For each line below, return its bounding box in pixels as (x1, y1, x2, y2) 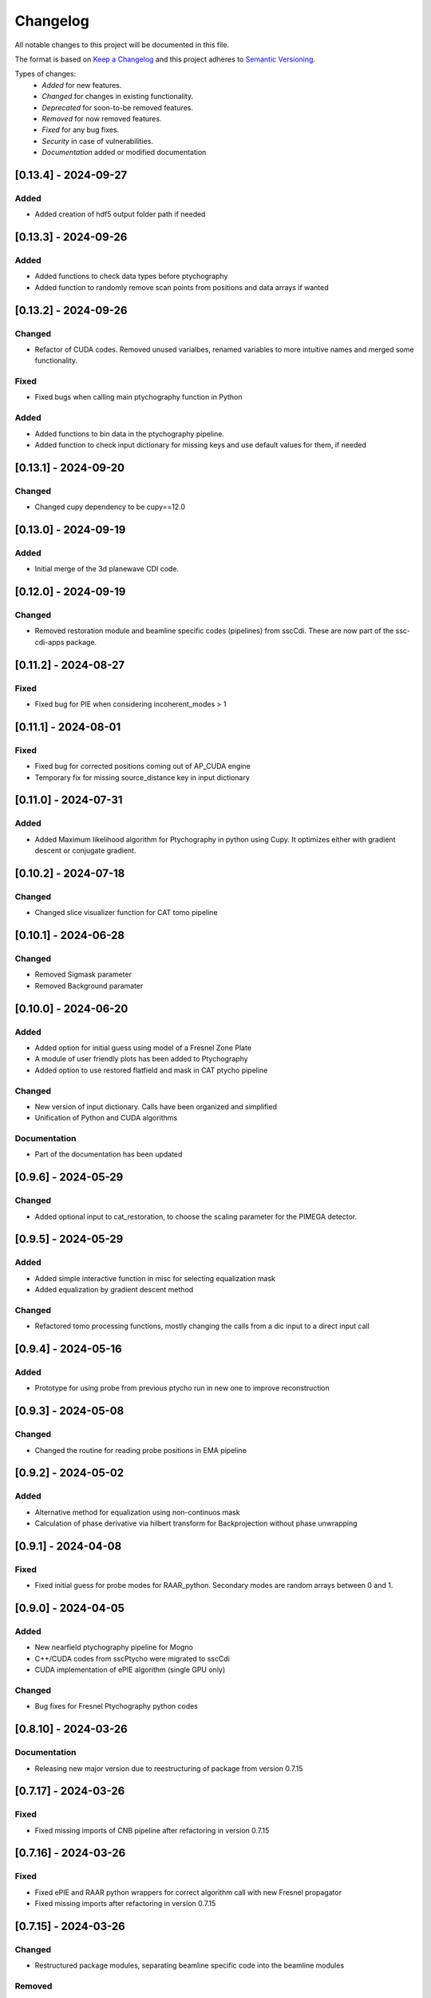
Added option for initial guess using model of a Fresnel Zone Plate (34, 1043, 251, 1053)
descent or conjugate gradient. (34, 846, 136, 855)
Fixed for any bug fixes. (42, 125, 120, 135)
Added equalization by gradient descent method (34, 1285, 194, 1295)
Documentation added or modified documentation (42, 148, 207, 157)
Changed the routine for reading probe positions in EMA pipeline (34, 1445, 247, 1455)
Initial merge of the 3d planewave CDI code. (34, 564, 180, 574)
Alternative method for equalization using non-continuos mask (34, 1507, 240, 1517)
